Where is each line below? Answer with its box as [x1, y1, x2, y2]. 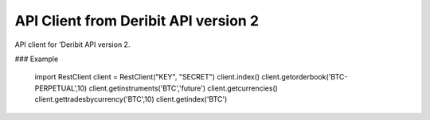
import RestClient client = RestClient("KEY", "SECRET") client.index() [34, 72, 260, 82]
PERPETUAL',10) [34, 83, 88, 93]
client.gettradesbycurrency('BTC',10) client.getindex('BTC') [34, 95, 228, 104]
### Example [14, 54, 59, 64]
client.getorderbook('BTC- [261, 72, 348, 82]
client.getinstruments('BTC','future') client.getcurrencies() [88, 83, 279, 93]
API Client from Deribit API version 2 [14, 12, 259, 29]
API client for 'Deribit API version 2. [14, 40, 131, 49]
